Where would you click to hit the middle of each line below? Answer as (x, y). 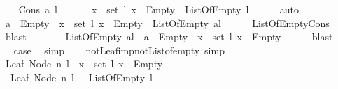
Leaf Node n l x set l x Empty (84, 64)
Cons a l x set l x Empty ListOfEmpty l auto (159, 9)
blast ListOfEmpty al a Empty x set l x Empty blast (169, 37)
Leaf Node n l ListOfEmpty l (81, 77)
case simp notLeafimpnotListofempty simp (119, 50)
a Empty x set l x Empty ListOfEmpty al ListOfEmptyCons (167, 23)
